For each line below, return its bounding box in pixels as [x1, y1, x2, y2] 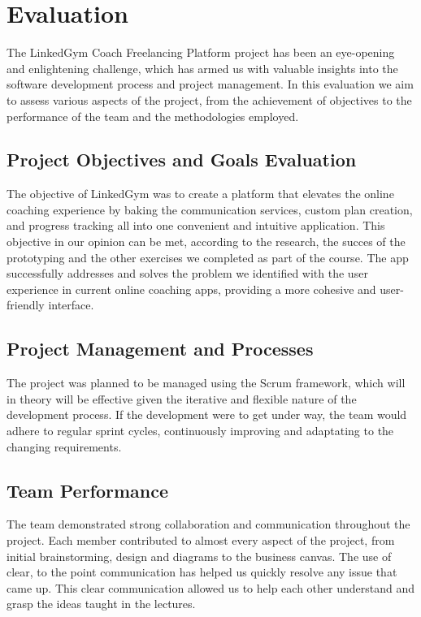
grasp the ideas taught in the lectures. [7, 595, 196, 612]
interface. [48, 296, 94, 313]
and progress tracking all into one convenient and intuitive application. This [7, 217, 385, 234]
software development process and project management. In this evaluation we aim [7, 76, 414, 93]
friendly [7, 296, 45, 313]
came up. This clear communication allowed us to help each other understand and [7, 579, 414, 596]
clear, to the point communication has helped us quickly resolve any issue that [7, 563, 397, 580]
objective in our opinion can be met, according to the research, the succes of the [7, 233, 406, 250]
